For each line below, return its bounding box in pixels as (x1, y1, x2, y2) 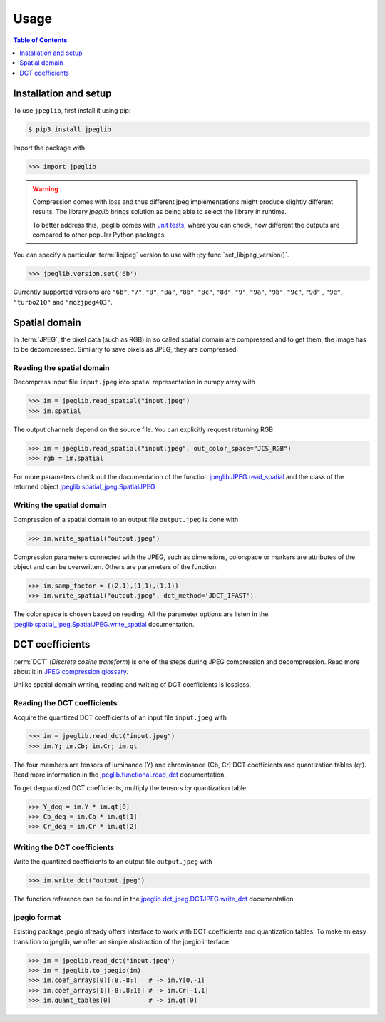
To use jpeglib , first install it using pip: (13, 106, 131, 114)
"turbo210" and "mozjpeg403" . (13, 297, 113, 306)
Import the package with (13, 143, 86, 152)
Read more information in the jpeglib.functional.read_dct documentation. (13, 770, 226, 779)
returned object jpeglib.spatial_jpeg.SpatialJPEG (13, 482, 155, 491)
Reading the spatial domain (13, 362, 110, 372)
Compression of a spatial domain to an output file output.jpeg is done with (13, 515, 239, 523)
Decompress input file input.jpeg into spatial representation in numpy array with (13, 378, 256, 387)
